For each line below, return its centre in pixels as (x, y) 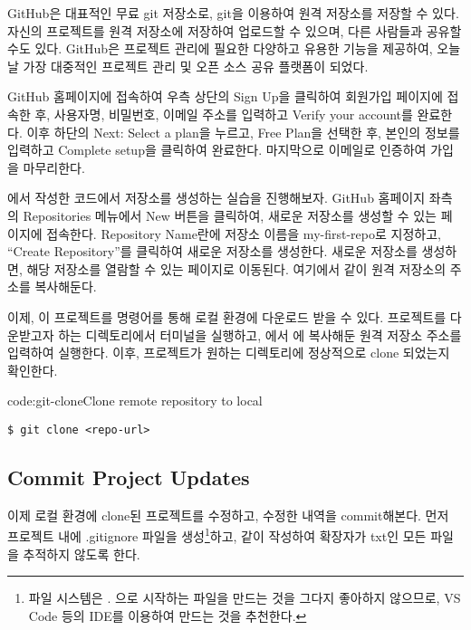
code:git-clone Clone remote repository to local (135, 401)
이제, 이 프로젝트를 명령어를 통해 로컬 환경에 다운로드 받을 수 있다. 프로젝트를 (227, 316)
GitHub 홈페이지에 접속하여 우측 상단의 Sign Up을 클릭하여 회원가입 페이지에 (225, 96)
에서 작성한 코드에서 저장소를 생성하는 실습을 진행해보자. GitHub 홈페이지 (216, 198)
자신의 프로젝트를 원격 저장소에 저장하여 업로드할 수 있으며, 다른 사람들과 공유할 (235, 30)
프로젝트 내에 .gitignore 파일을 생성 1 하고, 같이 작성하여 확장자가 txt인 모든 (217, 535)
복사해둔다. (66, 286)
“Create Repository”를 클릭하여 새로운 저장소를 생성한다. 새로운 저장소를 (212, 251)
